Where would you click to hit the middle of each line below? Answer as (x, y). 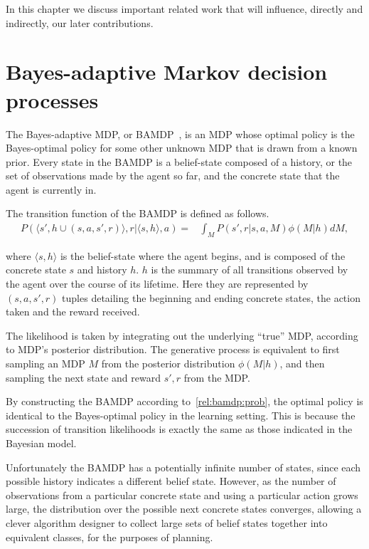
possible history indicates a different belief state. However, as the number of (171, 481)
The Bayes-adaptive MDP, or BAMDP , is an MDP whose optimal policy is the (180, 134)
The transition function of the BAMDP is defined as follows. (138, 213)
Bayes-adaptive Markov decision (167, 72)
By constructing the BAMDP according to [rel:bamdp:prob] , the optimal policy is (184, 401)
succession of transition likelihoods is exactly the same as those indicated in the (179, 429)
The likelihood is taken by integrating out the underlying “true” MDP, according (182, 335)
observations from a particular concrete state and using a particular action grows (182, 495)
